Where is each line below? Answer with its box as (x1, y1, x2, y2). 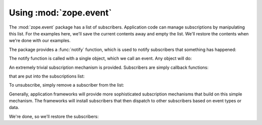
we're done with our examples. (9, 38, 71, 44)
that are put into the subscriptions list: (9, 73, 85, 79)
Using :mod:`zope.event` (9, 7, 112, 18)
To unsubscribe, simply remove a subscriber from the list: (9, 82, 124, 88)
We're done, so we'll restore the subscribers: (9, 113, 99, 119)
